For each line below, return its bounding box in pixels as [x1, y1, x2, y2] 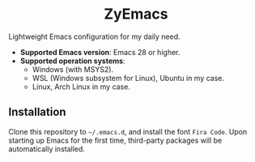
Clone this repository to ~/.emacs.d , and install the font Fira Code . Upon [8, 126, 248, 136]
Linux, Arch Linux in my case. [32, 82, 131, 92]
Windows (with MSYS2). [32, 64, 114, 74]
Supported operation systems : [19, 56, 125, 66]
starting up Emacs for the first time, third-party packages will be [8, 135, 223, 145]
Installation [8, 105, 66, 119]
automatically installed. [8, 143, 85, 154]
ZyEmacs [104, 5, 168, 23]
